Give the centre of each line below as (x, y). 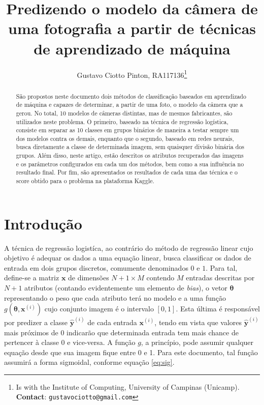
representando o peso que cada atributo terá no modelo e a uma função (115, 297)
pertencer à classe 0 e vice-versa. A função (70, 342)
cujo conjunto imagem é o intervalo (99, 309)
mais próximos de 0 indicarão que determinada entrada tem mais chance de (121, 332)
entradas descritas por (220, 278)
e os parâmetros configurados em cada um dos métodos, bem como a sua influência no (130, 164)
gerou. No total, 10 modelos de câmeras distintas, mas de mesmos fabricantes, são (124, 113)
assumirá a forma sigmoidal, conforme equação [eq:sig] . (89, 362)
